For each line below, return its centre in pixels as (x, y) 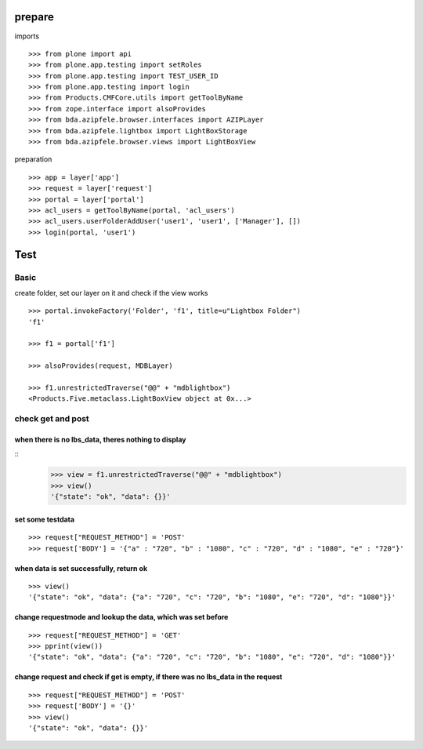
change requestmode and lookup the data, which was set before (121, 617)
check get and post (52, 419)
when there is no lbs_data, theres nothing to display (100, 440)
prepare (34, 17)
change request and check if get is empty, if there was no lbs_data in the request (148, 677)
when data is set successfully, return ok (81, 568)
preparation (33, 159)
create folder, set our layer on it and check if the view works (111, 293)
